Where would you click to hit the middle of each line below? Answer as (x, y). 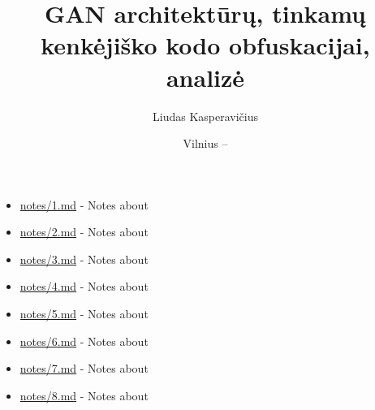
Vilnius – (205, 143)
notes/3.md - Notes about (84, 259)
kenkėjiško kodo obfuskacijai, (205, 45)
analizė (205, 77)
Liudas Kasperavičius (205, 116)
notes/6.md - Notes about (84, 341)
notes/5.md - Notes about (84, 314)
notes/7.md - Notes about (84, 368)
